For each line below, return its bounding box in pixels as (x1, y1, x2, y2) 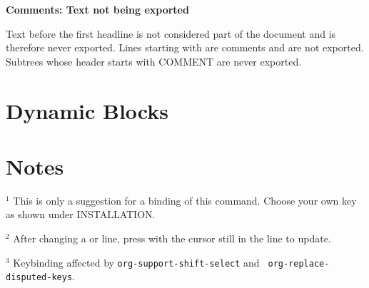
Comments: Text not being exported (6, 2, 189, 16)
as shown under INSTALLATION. (6, 207, 156, 222)
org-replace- (268, 258, 330, 269)
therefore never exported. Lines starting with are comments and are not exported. (6, 40, 364, 55)
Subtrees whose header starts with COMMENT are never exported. (6, 53, 302, 68)
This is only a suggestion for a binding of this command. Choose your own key (13, 192, 357, 207)
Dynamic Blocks (6, 96, 168, 125)
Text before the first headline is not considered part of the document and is (6, 26, 336, 41)
